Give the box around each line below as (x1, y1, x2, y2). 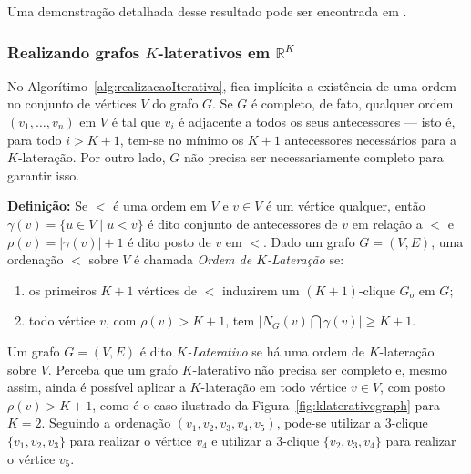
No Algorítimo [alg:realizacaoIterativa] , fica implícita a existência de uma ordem (7, 76, 456, 95)
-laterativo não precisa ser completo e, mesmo (192, 359, 448, 378)
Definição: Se (7, 196, 88, 215)
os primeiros (28, 280, 97, 299)
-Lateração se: (267, 250, 344, 269)
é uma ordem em (113, 196, 207, 215)
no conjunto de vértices (7, 94, 137, 113)
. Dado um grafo (263, 232, 355, 251)
